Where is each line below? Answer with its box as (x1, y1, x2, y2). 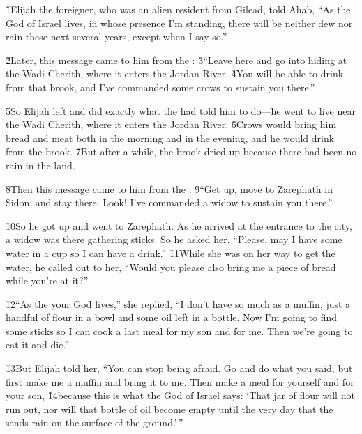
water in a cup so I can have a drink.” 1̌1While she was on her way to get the (6, 245, 335, 260)
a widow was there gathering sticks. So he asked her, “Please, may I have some (6, 232, 342, 247)
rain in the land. (6, 157, 75, 172)
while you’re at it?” (6, 273, 89, 288)
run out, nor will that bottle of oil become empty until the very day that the (6, 401, 333, 416)
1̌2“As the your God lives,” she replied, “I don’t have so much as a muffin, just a (6, 296, 351, 311)
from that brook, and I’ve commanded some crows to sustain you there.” (6, 79, 315, 94)
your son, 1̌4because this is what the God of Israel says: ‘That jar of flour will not (6, 388, 355, 403)
